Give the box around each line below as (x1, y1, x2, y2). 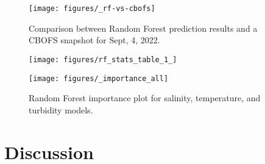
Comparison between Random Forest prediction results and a (29, 21, 258, 34)
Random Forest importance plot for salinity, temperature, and (29, 91, 261, 104)
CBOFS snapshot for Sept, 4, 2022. (29, 34, 160, 46)
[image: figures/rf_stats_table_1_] (29, 55, 177, 64)
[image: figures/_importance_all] (29, 74, 169, 83)
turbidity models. (29, 103, 93, 116)
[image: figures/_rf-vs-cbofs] (29, 4, 155, 13)
